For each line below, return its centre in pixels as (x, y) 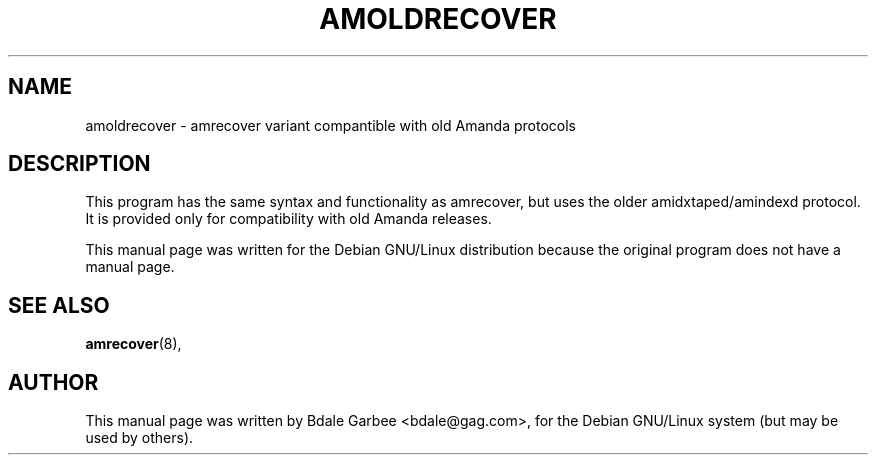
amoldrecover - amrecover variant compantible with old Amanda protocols (330, 125)
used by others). (139, 438)
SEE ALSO (59, 305)
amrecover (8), (133, 344)
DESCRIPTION (79, 164)
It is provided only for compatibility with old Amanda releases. (288, 219)
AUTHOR (53, 382)
